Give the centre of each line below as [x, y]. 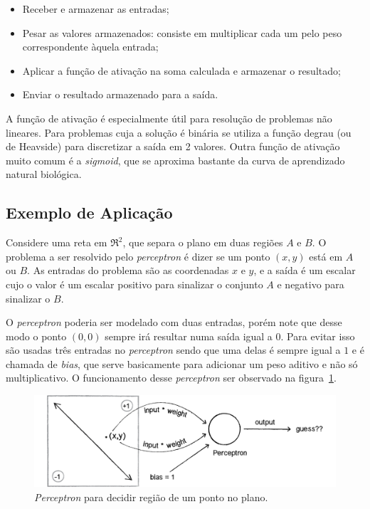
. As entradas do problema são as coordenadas [128, 270]
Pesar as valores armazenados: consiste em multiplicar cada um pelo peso [182, 32]
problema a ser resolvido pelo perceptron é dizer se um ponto [138, 256]
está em [326, 256]
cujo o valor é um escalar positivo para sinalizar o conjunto [134, 284]
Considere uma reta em [57, 242]
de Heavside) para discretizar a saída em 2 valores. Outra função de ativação [173, 146]
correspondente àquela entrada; [90, 47]
